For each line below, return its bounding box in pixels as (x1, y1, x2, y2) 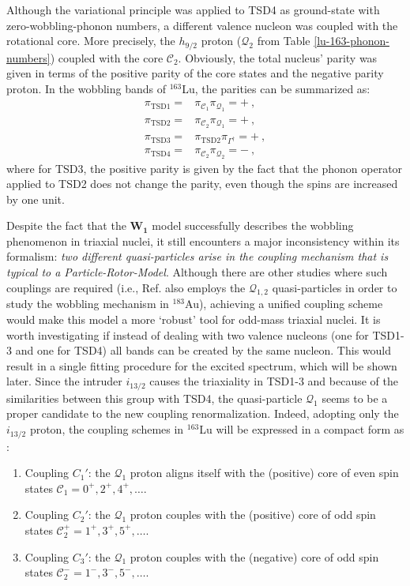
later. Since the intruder (6, 373, 122, 389)
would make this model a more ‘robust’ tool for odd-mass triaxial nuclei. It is (6, 311, 381, 328)
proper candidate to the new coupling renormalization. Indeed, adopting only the (6, 405, 399, 422)
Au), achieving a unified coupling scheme (185, 295, 383, 312)
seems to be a (322, 389, 388, 406)
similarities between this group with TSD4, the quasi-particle (6, 389, 303, 406)
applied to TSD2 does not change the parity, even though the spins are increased (6, 175, 398, 192)
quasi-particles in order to (272, 279, 397, 295)
